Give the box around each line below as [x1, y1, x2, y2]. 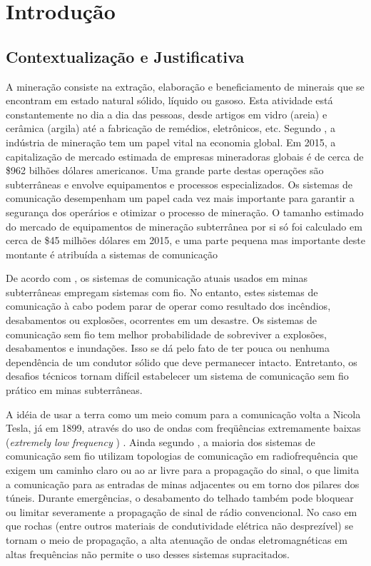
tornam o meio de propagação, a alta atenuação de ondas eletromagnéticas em [6, 532, 347, 547]
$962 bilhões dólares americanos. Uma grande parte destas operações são [6, 163, 324, 178]
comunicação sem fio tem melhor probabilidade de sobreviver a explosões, [6, 326, 327, 341]
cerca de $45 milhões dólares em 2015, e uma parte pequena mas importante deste [6, 233, 365, 248]
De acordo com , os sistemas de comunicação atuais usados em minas [6, 271, 308, 285]
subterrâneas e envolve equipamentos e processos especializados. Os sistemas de [6, 176, 352, 191]
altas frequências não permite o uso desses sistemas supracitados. [6, 546, 290, 561]
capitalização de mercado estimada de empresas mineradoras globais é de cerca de [6, 148, 364, 163]
